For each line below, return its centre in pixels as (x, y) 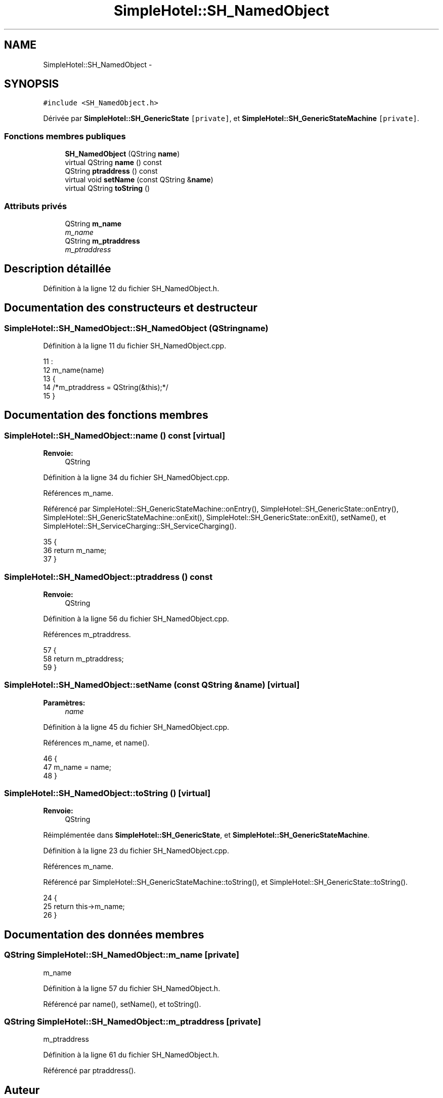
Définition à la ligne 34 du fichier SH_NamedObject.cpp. (136, 478)
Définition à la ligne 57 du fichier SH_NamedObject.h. (132, 988)
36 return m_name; (75, 551)
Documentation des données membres (104, 934)
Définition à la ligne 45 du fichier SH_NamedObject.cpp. (136, 727)
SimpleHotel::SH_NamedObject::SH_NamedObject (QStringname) (136, 328)
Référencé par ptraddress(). (90, 1071)
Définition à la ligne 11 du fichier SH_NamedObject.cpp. (135, 346)
